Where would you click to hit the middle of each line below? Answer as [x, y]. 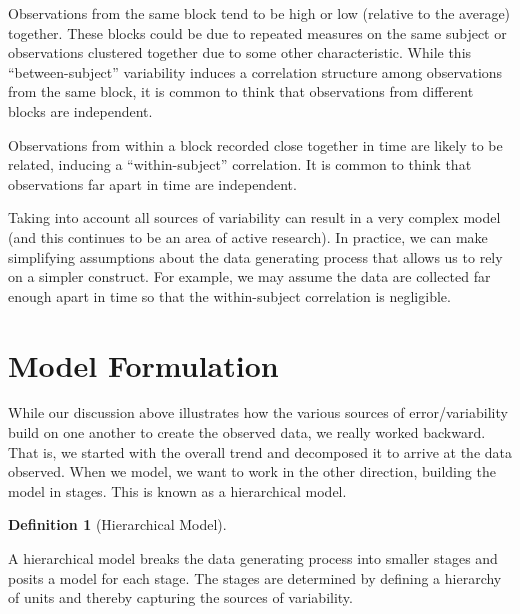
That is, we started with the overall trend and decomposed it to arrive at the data [260, 451]
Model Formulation [143, 364]
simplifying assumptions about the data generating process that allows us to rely [255, 256]
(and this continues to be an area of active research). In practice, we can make [248, 236]
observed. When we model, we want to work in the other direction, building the [252, 471]
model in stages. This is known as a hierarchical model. [177, 490]
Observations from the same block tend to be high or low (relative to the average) [259, 13]
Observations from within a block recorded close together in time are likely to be [255, 144]
